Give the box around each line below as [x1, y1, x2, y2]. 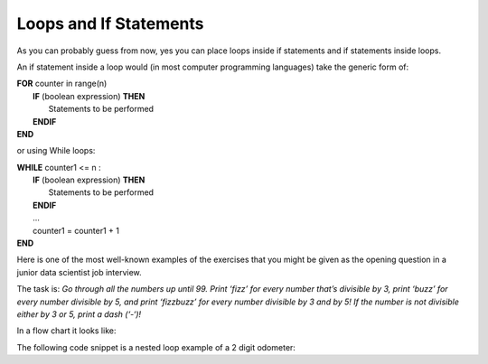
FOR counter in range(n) [16, 78, 108, 89]
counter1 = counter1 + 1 [33, 225, 119, 236]
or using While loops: [16, 145, 96, 156]
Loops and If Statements [16, 14, 204, 33]
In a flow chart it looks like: [16, 325, 117, 336]
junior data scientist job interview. [16, 266, 142, 277]
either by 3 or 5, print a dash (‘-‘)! [16, 308, 142, 320]
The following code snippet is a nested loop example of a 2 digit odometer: [16, 341, 296, 352]
